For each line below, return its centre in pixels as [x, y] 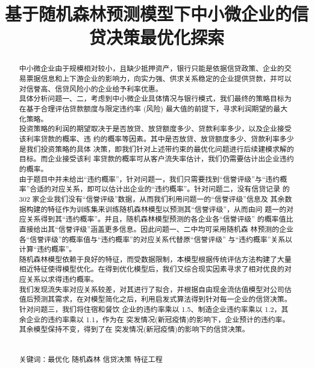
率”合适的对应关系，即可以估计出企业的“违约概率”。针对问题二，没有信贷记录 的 [154, 189]
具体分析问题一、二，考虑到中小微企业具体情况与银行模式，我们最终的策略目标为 [155, 98]
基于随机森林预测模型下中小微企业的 [149, 14]
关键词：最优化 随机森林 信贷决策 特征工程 [91, 359]
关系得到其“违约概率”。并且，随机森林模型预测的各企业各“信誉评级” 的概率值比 [160, 219]
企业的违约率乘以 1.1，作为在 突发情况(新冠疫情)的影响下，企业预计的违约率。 [158, 319]
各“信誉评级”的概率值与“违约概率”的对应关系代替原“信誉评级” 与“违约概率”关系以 [155, 239]
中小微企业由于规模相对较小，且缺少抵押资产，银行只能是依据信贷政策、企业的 [152, 68]
